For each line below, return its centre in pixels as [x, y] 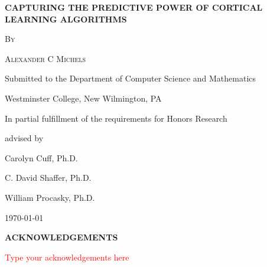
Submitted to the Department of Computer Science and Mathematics [131, 78]
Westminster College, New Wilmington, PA [83, 98]
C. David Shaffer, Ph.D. [48, 178]
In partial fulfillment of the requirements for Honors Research [116, 118]
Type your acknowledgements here [67, 257]
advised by [24, 138]
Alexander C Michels [45, 58]
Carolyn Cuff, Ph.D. [41, 157]
